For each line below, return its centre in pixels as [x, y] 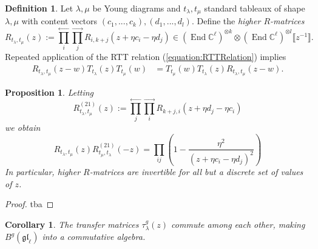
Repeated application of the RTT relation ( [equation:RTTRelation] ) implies [146, 57]
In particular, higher [43, 171]
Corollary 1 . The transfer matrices [72, 224]
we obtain [23, 128]
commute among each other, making [238, 224]
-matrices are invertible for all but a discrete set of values [196, 171]
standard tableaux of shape [255, 8]
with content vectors [59, 21]
